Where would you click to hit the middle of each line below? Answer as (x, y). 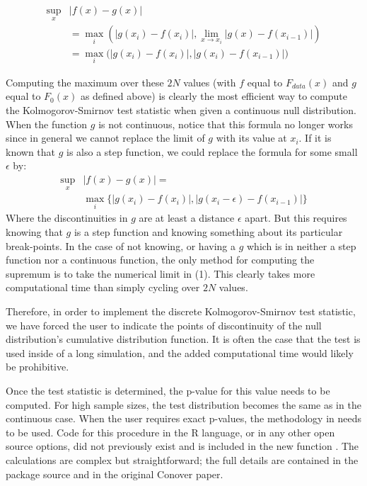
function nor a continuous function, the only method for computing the (160, 260)
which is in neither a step (301, 245)
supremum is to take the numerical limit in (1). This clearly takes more (161, 273)
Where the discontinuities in (67, 218)
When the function (47, 124)
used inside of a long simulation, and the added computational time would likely (180, 352)
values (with (210, 82)
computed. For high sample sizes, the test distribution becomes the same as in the (183, 404)
